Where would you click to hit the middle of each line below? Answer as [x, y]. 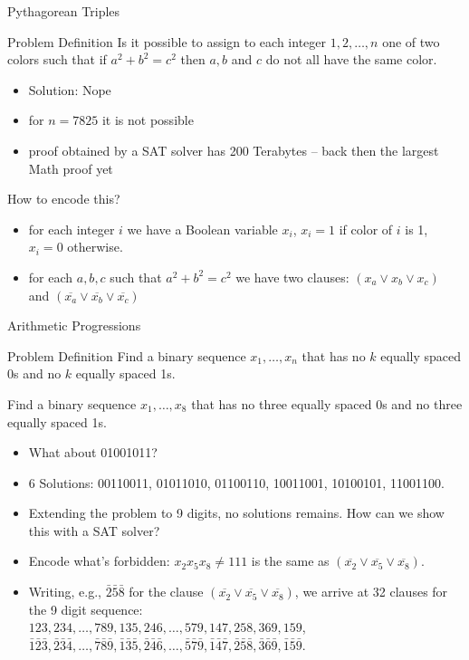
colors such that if [57, 59]
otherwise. [95, 247]
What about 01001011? [93, 452]
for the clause [166, 592]
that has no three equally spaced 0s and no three [327, 403]
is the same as [290, 561]
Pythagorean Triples [64, 11]
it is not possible [148, 120]
